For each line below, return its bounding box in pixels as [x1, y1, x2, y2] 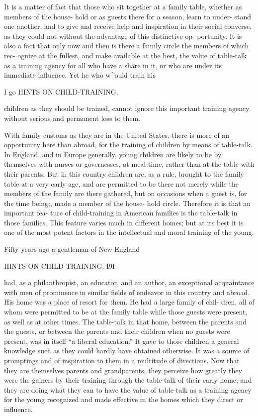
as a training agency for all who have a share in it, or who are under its [4, 60, 222, 70]
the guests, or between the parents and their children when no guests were [4, 326, 230, 336]
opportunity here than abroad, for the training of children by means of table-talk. [4, 139, 253, 150]
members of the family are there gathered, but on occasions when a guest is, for [4, 188, 247, 199]
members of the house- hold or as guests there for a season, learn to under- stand [4, 11, 252, 21]
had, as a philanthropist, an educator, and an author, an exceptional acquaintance [4, 277, 255, 288]
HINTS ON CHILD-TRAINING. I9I [4, 260, 115, 271]
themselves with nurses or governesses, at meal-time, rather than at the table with [4, 159, 255, 169]
